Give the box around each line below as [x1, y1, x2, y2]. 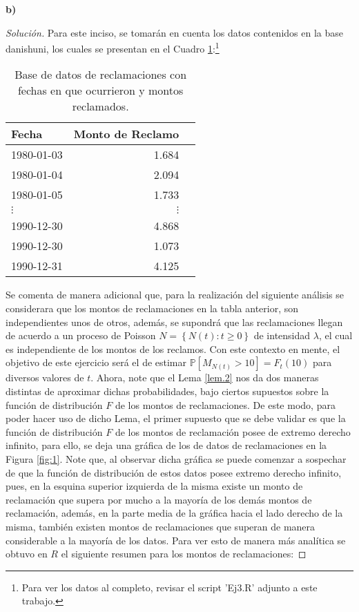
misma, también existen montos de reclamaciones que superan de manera [6, 519, 316, 533]
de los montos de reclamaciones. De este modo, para [115, 397, 336, 412]
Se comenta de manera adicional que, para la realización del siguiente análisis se [6, 287, 344, 302]
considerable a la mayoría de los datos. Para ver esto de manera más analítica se [6, 533, 346, 547]
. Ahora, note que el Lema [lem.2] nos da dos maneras [90, 370, 319, 385]
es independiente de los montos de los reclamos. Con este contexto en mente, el [6, 341, 340, 356]
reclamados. [72, 98, 129, 115]
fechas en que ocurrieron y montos [17, 82, 184, 99]
